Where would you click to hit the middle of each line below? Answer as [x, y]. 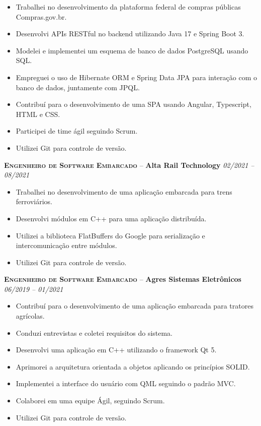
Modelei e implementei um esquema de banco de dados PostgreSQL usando [132, 50]
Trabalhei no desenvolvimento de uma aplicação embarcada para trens [124, 191]
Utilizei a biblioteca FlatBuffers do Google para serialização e [110, 235]
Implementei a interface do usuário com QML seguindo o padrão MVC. [126, 383]
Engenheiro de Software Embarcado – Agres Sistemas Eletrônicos [123, 279]
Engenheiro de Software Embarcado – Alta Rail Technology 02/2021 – [129, 165]
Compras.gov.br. [41, 16]
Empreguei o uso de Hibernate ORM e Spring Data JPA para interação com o [136, 77]
